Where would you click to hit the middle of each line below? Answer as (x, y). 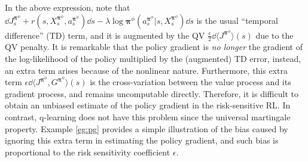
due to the (275, 35)
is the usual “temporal (237, 20)
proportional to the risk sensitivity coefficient (88, 152)
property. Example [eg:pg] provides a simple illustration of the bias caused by (147, 128)
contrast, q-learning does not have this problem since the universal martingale (148, 117)
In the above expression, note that (68, 7)
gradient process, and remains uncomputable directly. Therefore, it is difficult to (152, 93)
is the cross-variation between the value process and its (190, 82)
